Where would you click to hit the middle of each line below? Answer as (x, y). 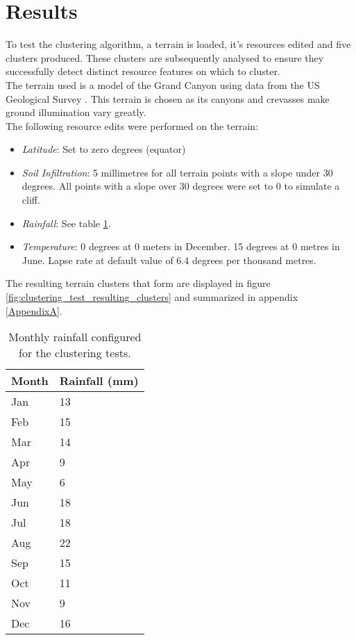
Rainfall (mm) (99, 381)
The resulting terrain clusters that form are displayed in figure (138, 283)
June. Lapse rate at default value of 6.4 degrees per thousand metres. (169, 260)
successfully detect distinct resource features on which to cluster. (143, 71)
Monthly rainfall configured (75, 337)
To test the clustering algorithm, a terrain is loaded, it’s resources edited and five (178, 44)
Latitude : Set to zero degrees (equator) (104, 149)
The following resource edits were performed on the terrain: (132, 125)
